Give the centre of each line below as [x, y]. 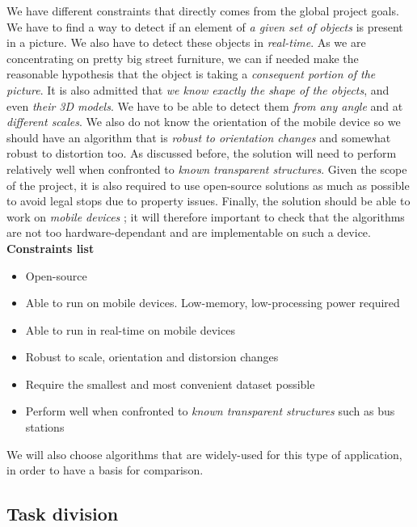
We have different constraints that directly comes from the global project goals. [203, 11]
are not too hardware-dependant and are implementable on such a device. [189, 232]
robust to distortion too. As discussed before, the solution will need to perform [202, 153]
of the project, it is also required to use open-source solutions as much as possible [208, 185]
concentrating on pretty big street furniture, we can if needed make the [183, 58]
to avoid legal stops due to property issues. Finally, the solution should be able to [208, 201]
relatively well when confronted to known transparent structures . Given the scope [207, 169]
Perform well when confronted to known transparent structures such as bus [210, 411]
